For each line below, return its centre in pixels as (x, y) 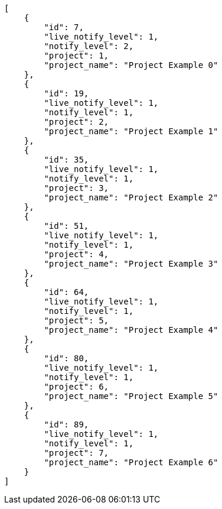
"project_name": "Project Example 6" (131, 462)
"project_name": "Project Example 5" (131, 396)
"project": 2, (76, 122)
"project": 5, (76, 320)
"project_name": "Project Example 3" (131, 264)
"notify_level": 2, (89, 46)
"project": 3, (76, 188)
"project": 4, (76, 254)
